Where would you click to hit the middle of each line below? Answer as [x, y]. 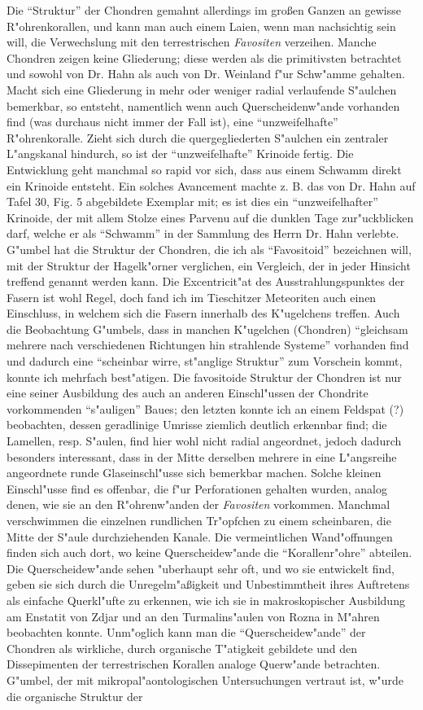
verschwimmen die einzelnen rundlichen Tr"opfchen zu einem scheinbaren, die [199, 520]
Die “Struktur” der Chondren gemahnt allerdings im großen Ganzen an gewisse [204, 10]
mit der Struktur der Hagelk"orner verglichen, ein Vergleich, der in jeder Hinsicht [209, 265]
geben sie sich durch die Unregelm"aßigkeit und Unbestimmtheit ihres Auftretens [208, 584]
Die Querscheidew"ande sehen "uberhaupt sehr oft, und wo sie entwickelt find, [201, 568]
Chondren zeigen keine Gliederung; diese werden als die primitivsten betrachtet [204, 57]
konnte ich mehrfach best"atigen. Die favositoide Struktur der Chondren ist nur [204, 377]
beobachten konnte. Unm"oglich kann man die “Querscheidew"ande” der [186, 632]
